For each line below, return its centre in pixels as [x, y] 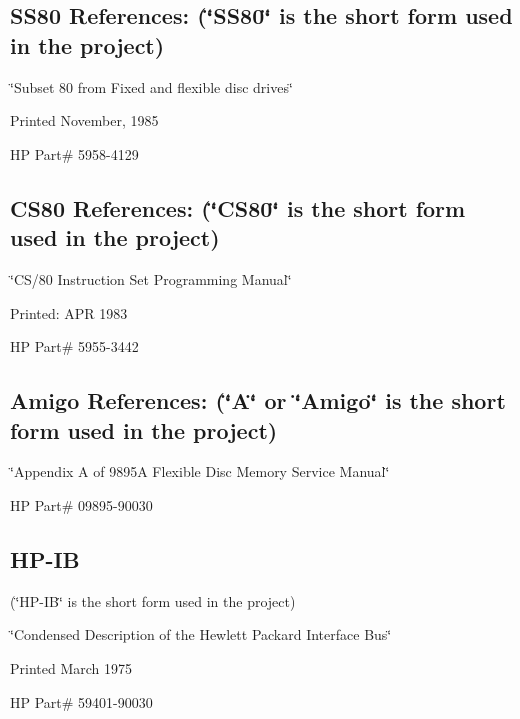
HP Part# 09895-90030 [81, 504]
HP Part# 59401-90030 [81, 701]
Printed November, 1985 [84, 120]
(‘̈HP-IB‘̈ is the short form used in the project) [153, 600]
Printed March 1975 [71, 667]
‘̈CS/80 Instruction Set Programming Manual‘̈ [151, 278]
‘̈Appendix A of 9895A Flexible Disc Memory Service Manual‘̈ [200, 471]
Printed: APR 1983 [69, 312]
